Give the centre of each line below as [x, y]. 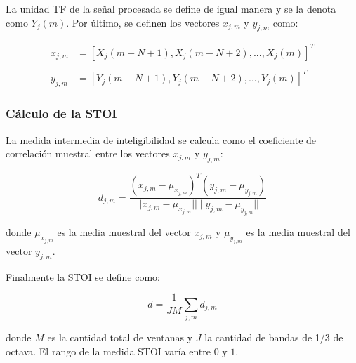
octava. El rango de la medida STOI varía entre [108, 351]
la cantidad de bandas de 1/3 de [274, 337]
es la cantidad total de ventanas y [120, 337]
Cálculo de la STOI [61, 113]
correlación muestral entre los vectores [88, 153]
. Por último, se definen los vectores [143, 22]
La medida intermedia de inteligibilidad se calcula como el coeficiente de [161, 139]
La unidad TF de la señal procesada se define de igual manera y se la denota [171, 8]
